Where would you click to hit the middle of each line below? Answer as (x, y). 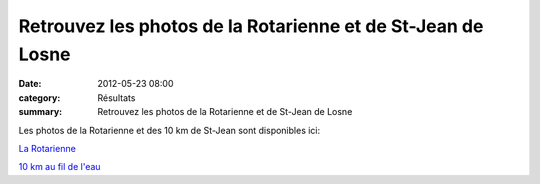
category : (39, 97)
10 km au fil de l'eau (59, 167)
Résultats (116, 97)
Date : (30, 84)
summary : (40, 112)
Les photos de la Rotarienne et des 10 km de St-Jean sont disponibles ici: (169, 130)
